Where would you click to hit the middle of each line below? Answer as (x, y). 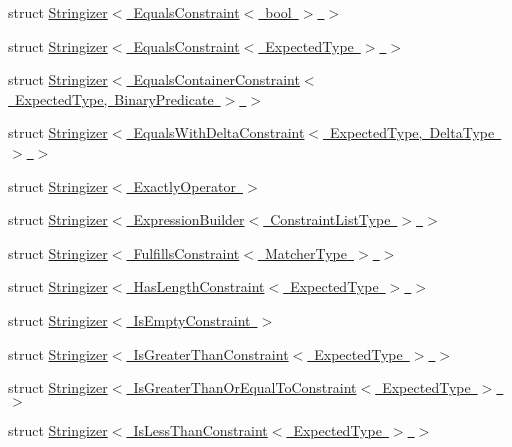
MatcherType (306, 252)
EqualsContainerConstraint (216, 79)
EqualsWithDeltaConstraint (219, 132)
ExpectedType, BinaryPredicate (114, 98)
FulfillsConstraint (186, 252)
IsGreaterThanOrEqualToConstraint (245, 387)
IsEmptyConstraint (192, 319)
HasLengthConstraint (199, 286)
